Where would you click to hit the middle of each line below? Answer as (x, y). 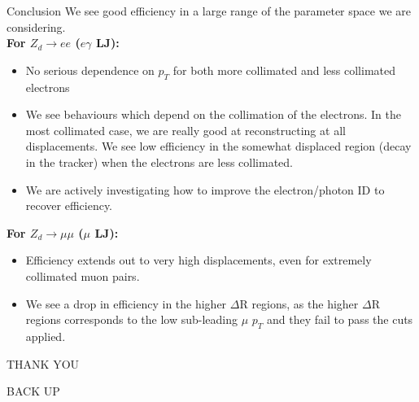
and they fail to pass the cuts (340, 319)
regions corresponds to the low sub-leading (131, 319)
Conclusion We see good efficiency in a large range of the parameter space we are (209, 11)
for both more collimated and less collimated (284, 70)
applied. (46, 336)
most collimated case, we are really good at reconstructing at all (185, 130)
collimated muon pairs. (83, 275)
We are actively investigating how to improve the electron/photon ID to (205, 189)
